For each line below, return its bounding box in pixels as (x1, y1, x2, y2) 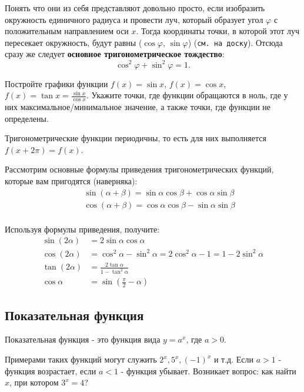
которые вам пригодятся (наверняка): (5, 174, 138, 187)
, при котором (9, 376, 59, 388)
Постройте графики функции (5, 77, 108, 89)
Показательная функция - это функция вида (5, 333, 161, 346)
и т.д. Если (213, 353, 254, 366)
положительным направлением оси (5, 25, 129, 37)
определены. (5, 112, 49, 124)
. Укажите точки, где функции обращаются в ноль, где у (86, 89, 288, 101)
